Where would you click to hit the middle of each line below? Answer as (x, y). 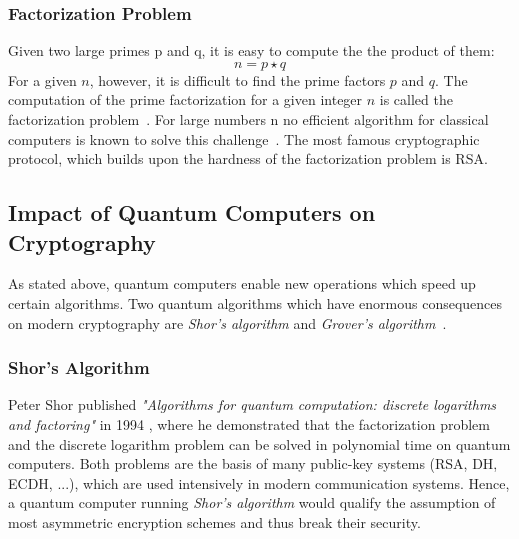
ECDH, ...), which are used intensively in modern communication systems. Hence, (259, 482)
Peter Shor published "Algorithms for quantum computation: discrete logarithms (252, 404)
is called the (416, 99)
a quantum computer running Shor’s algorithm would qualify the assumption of (252, 502)
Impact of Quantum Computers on (192, 212)
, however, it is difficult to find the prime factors (237, 79)
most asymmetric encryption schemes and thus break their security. (214, 521)
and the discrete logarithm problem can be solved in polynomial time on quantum (259, 443)
